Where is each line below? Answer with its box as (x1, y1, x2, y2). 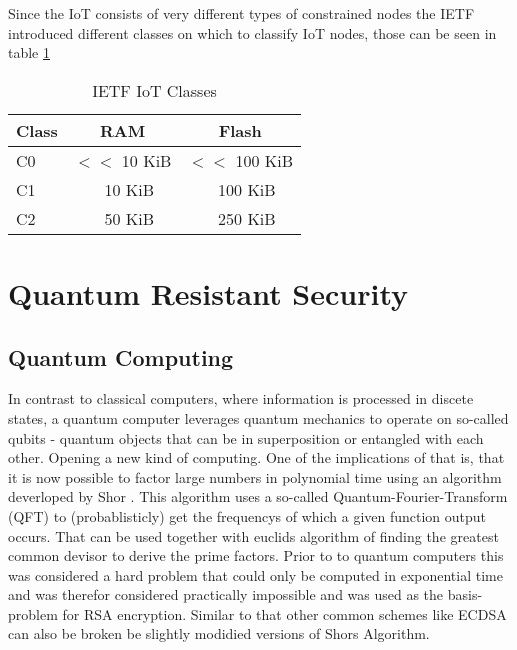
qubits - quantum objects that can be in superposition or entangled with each (8, 427, 484, 448)
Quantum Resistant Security (8, 272, 409, 313)
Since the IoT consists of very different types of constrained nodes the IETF (8, 3, 475, 23)
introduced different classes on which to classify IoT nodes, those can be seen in (8, 22, 497, 43)
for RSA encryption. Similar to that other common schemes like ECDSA (62, 603, 507, 624)
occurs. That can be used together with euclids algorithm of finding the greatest (8, 525, 499, 546)
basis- (447, 584, 483, 605)
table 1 (8, 42, 50, 63)
